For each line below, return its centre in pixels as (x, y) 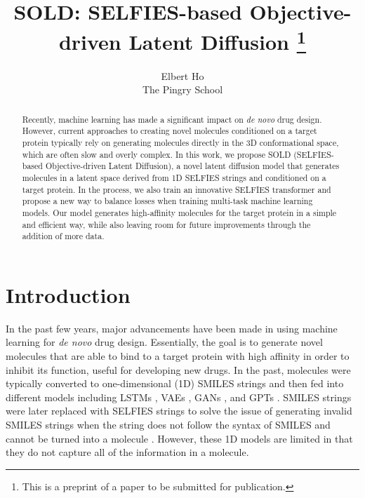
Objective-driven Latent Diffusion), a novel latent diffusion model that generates (192, 166)
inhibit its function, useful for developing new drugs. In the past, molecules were (178, 369)
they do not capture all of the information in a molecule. (127, 452)
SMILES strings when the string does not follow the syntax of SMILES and (168, 424)
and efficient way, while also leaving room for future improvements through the (166, 224)
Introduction (68, 294)
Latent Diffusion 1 (218, 40)
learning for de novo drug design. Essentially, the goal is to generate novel (164, 342)
